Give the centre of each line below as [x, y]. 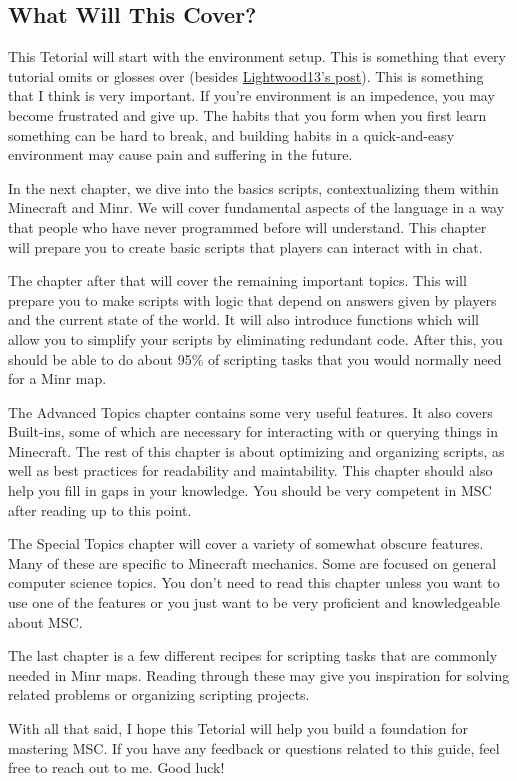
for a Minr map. [57, 378]
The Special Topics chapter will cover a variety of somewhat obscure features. [246, 543]
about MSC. [45, 621]
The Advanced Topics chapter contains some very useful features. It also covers [250, 411]
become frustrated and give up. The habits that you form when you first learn [247, 114]
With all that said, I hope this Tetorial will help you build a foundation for [238, 728]
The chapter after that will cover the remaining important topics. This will [237, 280]
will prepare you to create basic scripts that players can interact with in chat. [245, 246]
